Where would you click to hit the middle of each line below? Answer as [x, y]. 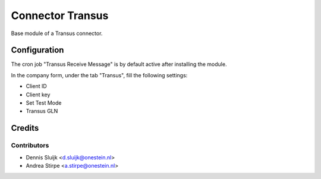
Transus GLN [42, 111]
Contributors [30, 146]
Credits [25, 128]
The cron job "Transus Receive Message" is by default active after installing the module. [119, 64]
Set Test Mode [44, 103]
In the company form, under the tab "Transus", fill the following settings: [99, 75]
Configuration [37, 50]
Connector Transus [60, 15]
